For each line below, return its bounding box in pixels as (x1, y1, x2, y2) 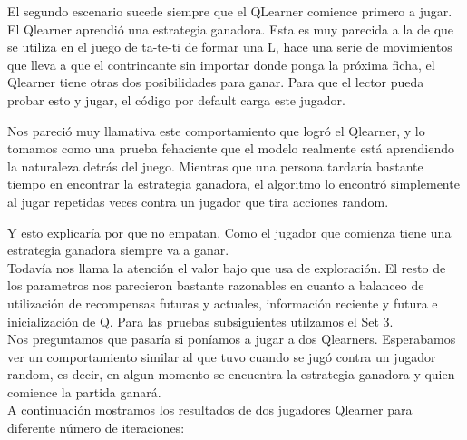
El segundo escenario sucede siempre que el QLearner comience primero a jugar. (7, 2, 452, 20)
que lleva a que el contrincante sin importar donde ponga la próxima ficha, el (7, 54, 435, 73)
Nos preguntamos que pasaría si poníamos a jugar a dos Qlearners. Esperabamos (7, 329, 456, 348)
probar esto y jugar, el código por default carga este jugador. (7, 90, 345, 109)
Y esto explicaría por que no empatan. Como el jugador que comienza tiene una (7, 222, 452, 241)
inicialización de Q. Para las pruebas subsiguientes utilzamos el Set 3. (7, 311, 394, 330)
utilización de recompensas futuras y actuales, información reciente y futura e (7, 293, 438, 312)
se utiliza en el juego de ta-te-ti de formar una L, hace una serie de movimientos (7, 37, 452, 56)
